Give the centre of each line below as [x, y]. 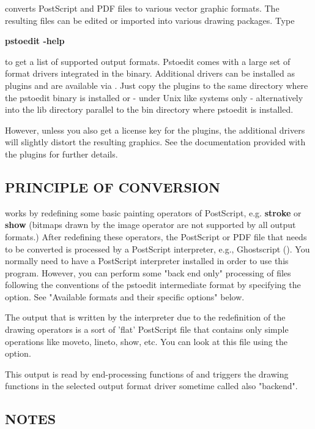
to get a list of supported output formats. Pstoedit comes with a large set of [148, 61]
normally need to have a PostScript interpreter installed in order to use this [147, 261]
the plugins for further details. [61, 154]
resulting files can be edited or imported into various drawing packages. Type [150, 20]
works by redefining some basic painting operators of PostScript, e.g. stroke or [153, 212]
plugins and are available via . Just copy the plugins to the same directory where [157, 85]
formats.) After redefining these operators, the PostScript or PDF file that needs [156, 236]
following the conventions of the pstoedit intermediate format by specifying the [153, 285]
